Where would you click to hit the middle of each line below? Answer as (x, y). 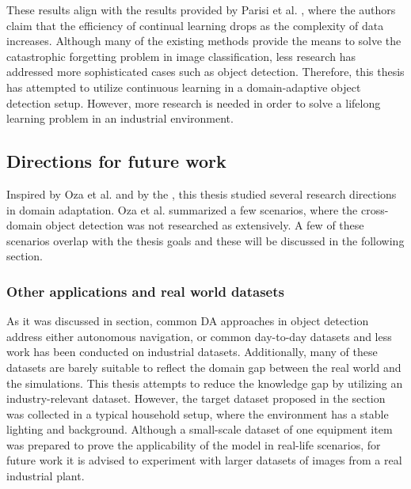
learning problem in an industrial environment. (120, 118)
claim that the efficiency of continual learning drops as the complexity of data (195, 25)
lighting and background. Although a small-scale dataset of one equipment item (200, 429)
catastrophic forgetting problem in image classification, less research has (181, 56)
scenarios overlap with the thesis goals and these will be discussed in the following (205, 240)
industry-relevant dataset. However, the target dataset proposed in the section (196, 398)
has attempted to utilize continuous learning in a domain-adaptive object (184, 87)
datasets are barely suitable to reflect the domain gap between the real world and (204, 367)
